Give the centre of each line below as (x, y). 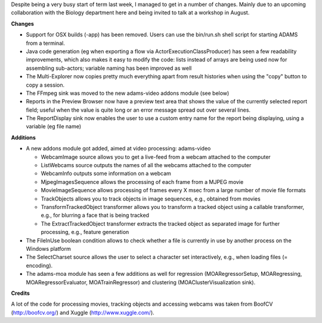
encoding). (39, 265)
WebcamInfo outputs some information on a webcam (106, 174)
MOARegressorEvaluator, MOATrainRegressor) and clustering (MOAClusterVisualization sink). (141, 282)
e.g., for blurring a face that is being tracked (95, 216)
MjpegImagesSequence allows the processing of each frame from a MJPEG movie (142, 182)
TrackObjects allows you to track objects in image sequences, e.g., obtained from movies (151, 199)
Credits (20, 293)
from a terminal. (45, 43)
